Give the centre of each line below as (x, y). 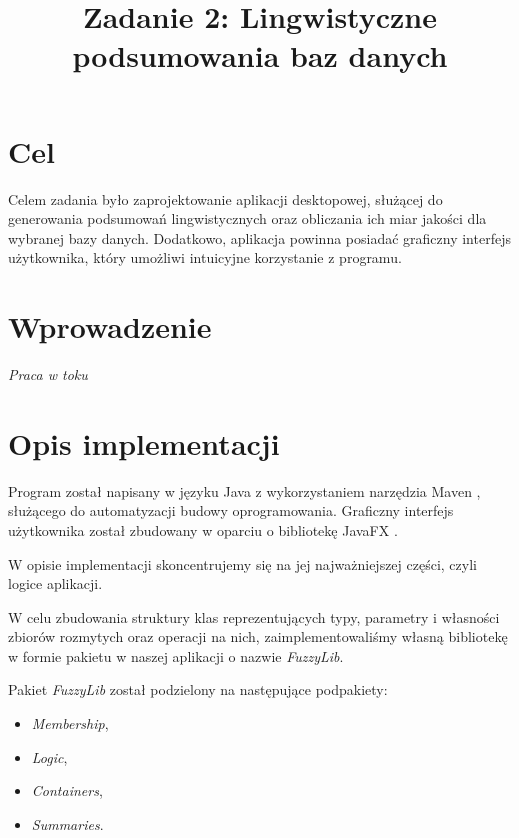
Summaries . (67, 823)
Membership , (70, 723)
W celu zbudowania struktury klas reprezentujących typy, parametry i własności (254, 616)
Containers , (67, 790)
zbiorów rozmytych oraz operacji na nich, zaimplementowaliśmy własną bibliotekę (258, 636)
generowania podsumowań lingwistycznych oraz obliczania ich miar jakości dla (247, 218)
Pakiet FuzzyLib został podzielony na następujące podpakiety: (198, 689)
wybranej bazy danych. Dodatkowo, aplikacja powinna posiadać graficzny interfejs (259, 237)
